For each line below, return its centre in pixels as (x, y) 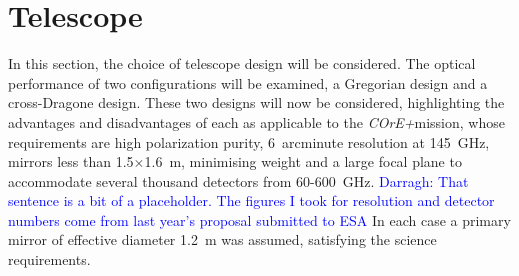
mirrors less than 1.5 (71, 161)
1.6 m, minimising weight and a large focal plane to (303, 161)
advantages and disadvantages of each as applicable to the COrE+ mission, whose (256, 121)
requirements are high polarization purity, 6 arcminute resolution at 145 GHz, (249, 141)
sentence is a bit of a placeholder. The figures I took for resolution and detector (251, 200)
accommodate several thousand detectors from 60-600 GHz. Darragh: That (238, 180)
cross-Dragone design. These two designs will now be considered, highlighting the (256, 102)
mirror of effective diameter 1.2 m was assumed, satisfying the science (222, 239)
